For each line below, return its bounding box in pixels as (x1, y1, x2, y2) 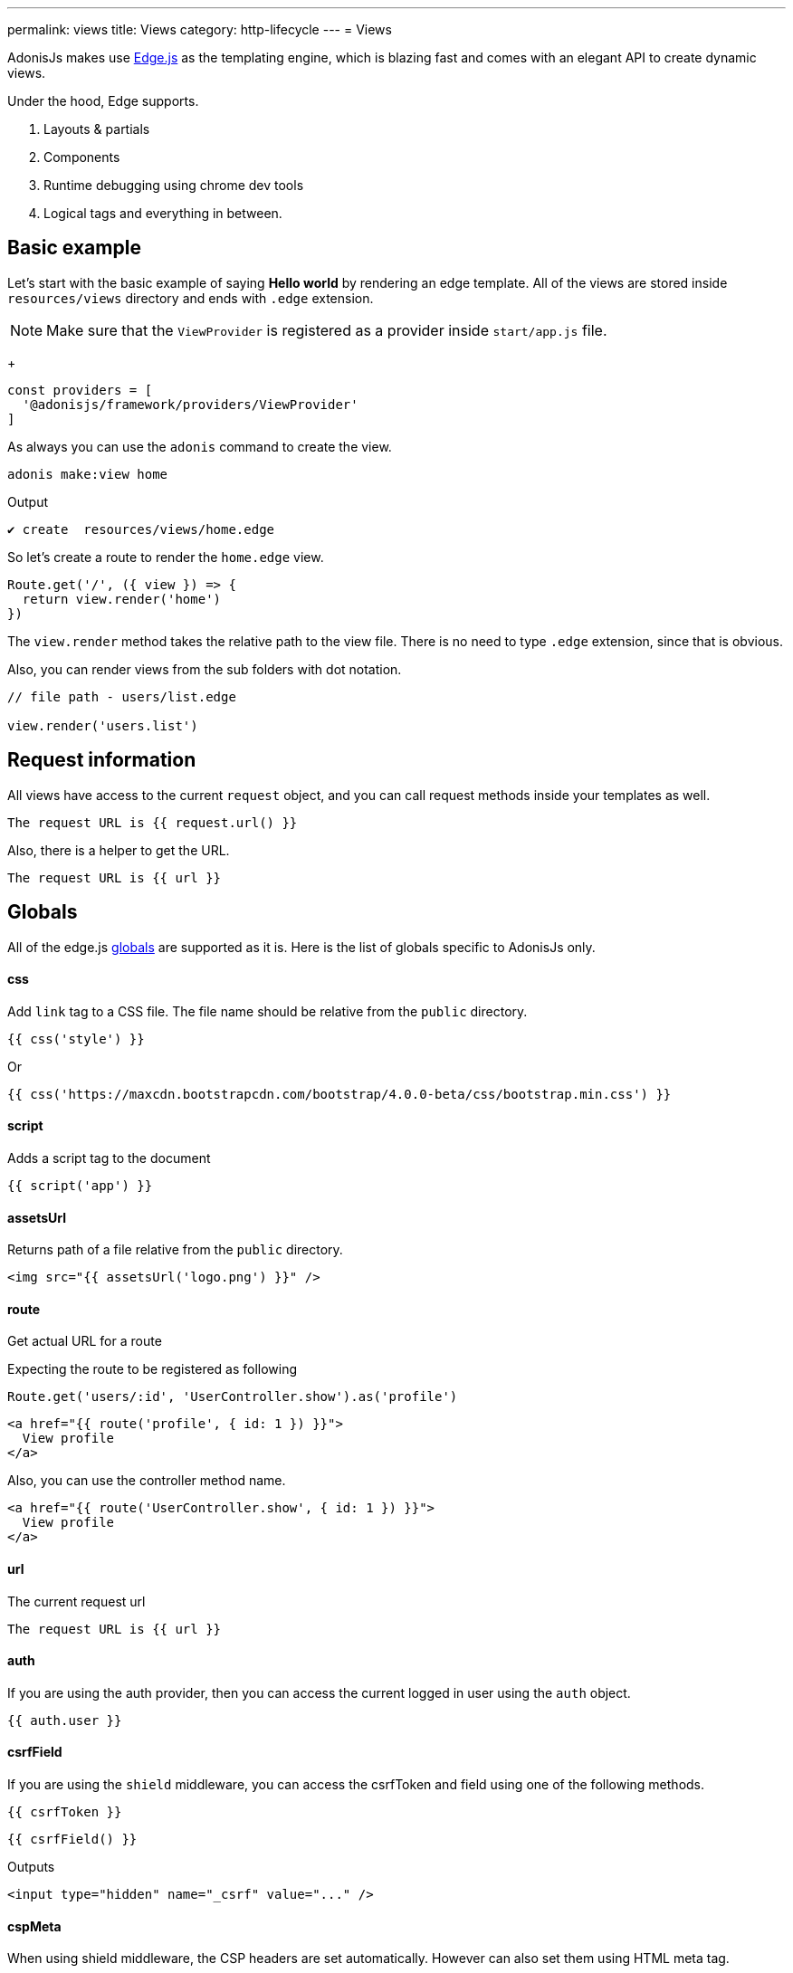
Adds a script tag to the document (7, 1149, 211, 1166)
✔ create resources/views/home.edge (7, 521, 275, 537)
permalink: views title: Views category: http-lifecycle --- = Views (7, 22, 392, 37)
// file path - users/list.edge (7, 689, 236, 704)
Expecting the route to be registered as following (7, 1361, 298, 1377)
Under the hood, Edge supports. (7, 93, 199, 109)
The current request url (7, 1593, 146, 1609)
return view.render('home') (22, 591, 222, 606)
